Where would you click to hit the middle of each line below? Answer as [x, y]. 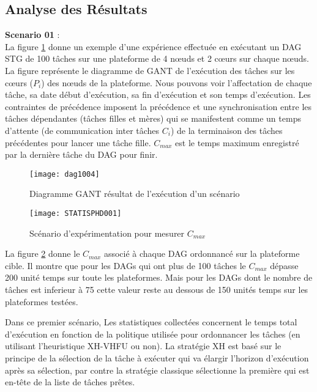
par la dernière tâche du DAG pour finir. [81, 154]
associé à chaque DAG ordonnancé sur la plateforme [202, 253]
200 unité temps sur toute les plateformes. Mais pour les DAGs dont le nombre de [159, 277]
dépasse [284, 265]
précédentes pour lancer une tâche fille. [78, 142]
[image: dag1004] [65, 174]
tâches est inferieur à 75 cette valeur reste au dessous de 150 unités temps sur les [157, 290]
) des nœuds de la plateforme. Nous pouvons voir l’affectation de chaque [177, 82]
